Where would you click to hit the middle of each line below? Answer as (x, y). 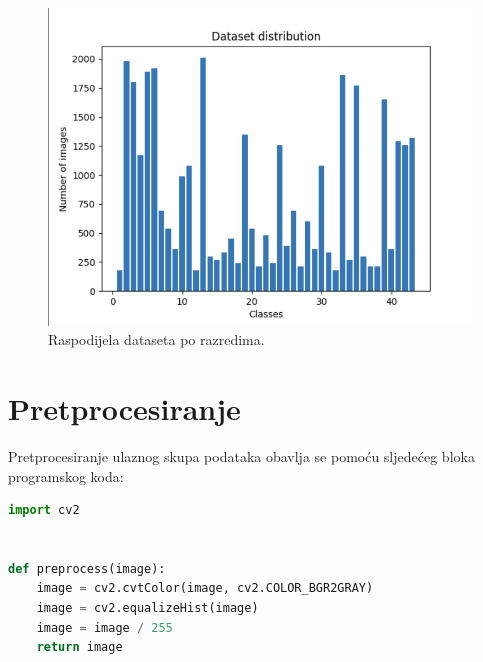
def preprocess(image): (87, 568)
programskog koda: (66, 475)
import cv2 (44, 510)
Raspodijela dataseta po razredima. (156, 339)
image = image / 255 (104, 627)
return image (79, 647)
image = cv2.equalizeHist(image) (147, 608)
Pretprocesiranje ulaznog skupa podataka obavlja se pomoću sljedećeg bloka (241, 455)
